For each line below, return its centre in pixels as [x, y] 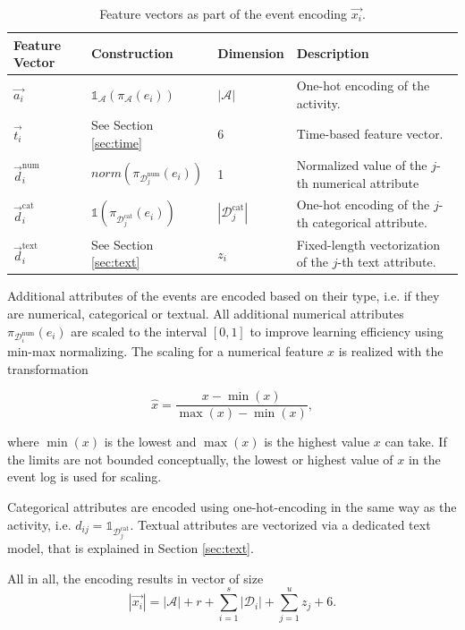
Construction [132, 53]
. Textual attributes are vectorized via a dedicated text [280, 524]
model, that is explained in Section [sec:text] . [131, 548]
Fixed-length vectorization [368, 244]
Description [333, 53]
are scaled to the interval [139, 331]
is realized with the [391, 351]
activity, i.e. [39, 524]
